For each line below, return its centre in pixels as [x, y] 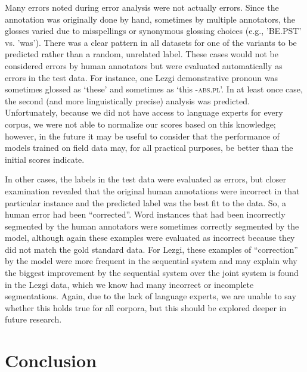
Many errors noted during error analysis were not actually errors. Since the [142, 7]
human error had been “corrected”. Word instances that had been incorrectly [145, 214]
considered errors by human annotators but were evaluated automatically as [144, 65]
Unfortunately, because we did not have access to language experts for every [144, 112]
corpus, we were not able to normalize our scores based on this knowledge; [140, 124]
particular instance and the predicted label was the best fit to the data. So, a [146, 202]
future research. [33, 319]
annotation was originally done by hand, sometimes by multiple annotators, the [150, 19]
